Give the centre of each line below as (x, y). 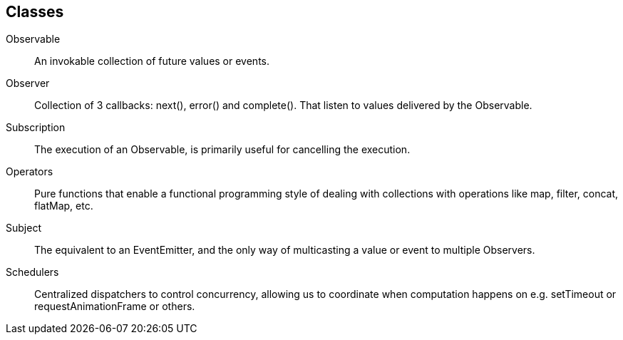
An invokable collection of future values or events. (152, 61)
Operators (30, 172)
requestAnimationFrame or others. (115, 306)
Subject (24, 228)
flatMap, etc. (64, 206)
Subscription (36, 128)
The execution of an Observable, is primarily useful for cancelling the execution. (222, 150)
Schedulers (32, 272)
